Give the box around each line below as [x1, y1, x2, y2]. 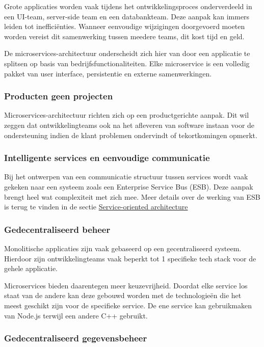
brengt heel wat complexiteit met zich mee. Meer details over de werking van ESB [4, 191, 260, 202]
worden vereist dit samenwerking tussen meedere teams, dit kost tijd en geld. [4, 31, 245, 41]
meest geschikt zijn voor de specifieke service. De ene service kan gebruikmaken [4, 300, 252, 310]
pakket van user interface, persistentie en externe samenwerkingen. [4, 68, 212, 78]
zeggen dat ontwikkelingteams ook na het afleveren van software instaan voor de [4, 119, 255, 130]
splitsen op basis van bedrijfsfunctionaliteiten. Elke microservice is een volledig [4, 58, 250, 68]
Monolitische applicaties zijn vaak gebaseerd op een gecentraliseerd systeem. [4, 243, 242, 253]
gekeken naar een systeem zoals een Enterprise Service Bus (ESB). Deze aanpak [4, 181, 253, 192]
